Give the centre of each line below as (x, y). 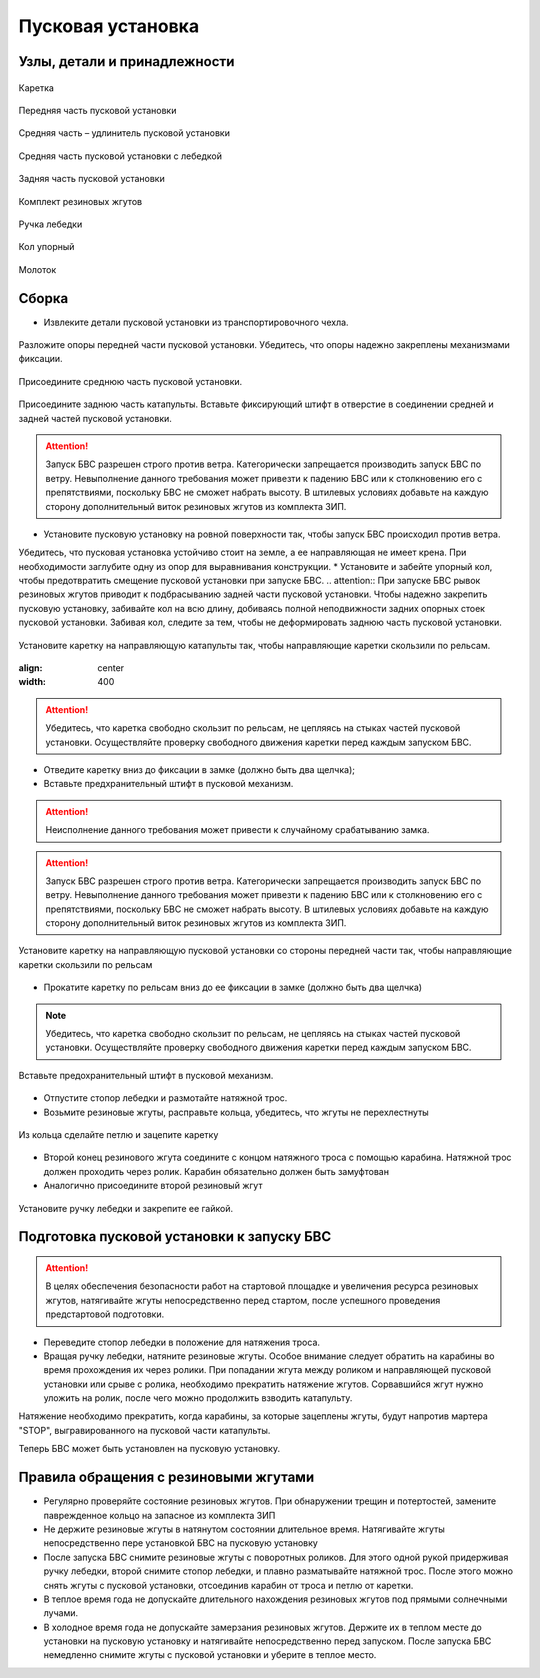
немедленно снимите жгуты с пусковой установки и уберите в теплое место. (210, 1655)
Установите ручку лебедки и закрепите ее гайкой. (126, 1208)
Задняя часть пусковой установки (91, 179)
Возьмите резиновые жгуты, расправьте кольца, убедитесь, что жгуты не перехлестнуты (236, 1112)
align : (30, 668)
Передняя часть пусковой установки (97, 110)
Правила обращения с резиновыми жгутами (166, 1477)
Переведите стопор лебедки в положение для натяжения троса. (181, 1342)
